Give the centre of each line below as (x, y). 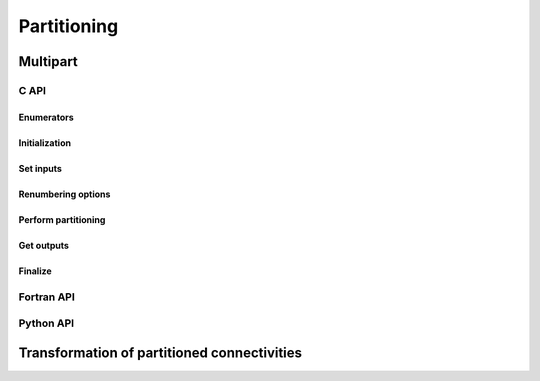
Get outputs (44, 245)
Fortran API (46, 297)
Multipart (48, 61)
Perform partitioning (62, 219)
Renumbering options (64, 194)
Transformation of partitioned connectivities (160, 352)
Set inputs (40, 168)
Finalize (35, 271)
